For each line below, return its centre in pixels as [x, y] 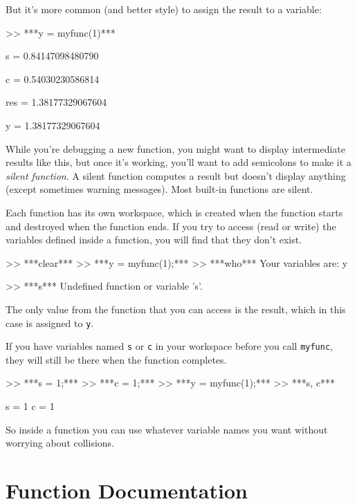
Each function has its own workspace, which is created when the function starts [174, 212]
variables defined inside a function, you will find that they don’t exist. [154, 240]
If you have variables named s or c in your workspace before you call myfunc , [169, 346]
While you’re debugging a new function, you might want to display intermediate [175, 148]
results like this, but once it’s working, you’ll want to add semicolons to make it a [178, 162]
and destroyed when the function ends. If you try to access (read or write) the [171, 226]
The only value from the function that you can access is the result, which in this [176, 309]
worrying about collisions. [60, 443]
